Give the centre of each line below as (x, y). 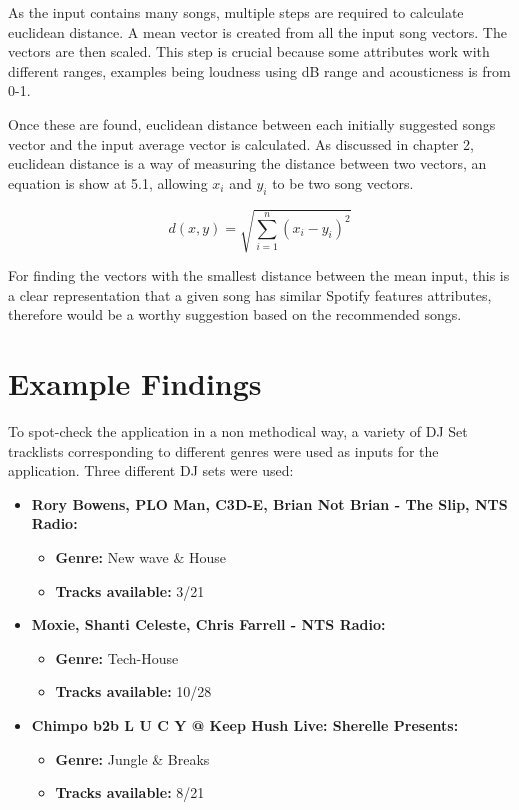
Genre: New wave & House (140, 556)
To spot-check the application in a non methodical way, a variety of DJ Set (238, 431)
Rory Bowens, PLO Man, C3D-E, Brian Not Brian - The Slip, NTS (269, 503)
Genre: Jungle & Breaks (132, 758)
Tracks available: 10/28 (133, 691)
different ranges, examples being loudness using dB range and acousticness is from (259, 70)
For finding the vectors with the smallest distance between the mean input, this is (259, 275)
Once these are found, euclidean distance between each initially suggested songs (252, 123)
